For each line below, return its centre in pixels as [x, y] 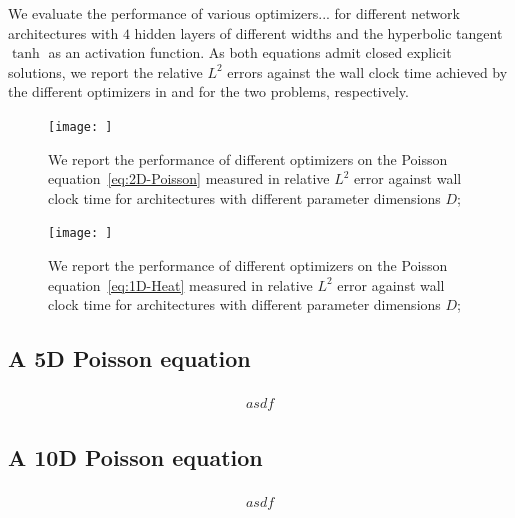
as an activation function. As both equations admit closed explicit [250, 52]
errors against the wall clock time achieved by [367, 71]
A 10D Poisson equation [135, 457]
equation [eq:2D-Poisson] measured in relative [189, 178]
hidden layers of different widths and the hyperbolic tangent [318, 32]
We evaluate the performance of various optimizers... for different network [234, 13]
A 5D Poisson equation [129, 358]
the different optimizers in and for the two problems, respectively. [208, 91]
